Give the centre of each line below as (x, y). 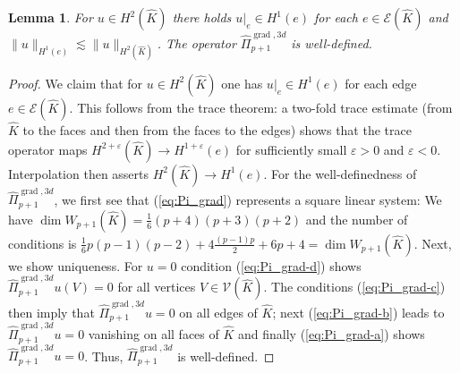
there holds (202, 17)
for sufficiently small (291, 149)
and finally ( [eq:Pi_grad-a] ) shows (332, 334)
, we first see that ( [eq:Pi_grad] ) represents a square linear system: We (248, 199)
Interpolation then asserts (79, 173)
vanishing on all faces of (153, 334)
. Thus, (104, 356)
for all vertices (157, 287)
